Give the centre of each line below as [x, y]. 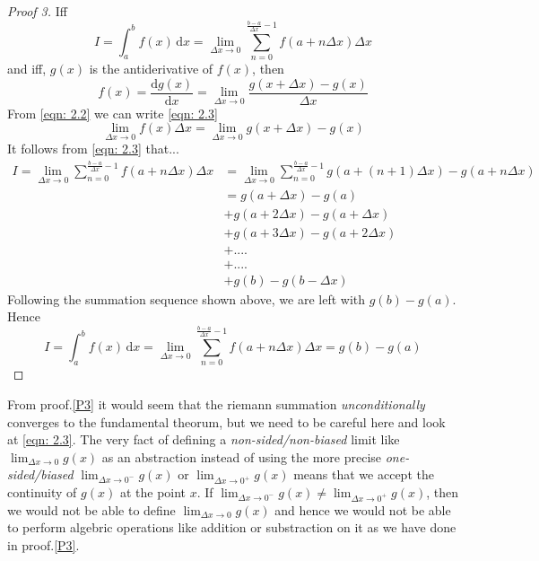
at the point [153, 492]
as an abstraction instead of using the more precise [242, 456]
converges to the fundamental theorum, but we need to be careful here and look [226, 421]
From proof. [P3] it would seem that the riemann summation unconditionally [216, 403]
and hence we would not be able [363, 509]
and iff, [27, 68]
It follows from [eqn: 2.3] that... [93, 149]
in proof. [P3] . [43, 545]
